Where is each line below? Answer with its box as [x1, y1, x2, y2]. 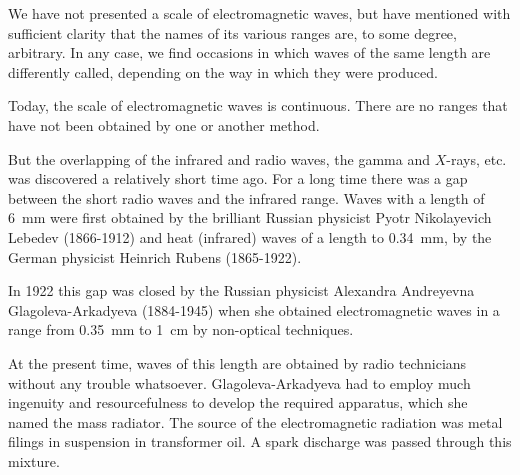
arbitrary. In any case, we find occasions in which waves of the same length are [8, 42, 491, 63]
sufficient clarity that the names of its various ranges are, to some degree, [8, 22, 457, 43]
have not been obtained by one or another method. [8, 114, 320, 135]
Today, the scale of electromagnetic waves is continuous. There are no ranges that [8, 95, 508, 116]
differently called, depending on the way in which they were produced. [8, 61, 438, 82]
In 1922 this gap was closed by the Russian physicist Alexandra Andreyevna [8, 280, 475, 301]
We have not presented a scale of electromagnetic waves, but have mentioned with [8, 3, 511, 23]
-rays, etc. [446, 148, 507, 169]
